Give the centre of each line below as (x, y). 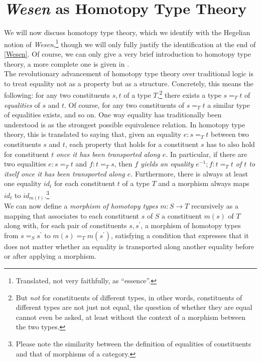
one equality (23, 183)
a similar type (229, 105)
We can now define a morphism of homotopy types (81, 206)
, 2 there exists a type (189, 94)
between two (230, 134)
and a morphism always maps (204, 183)
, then (123, 164)
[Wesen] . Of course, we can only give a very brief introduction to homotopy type (127, 53)
